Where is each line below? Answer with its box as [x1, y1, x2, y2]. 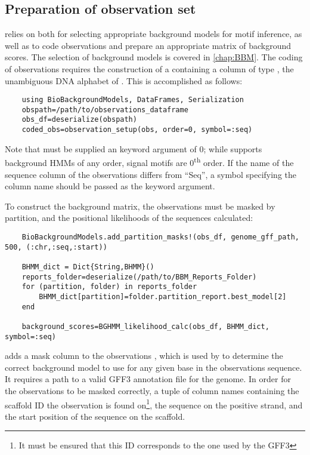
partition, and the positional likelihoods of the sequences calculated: [5, 211, 253, 224]
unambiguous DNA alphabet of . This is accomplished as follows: [5, 74, 243, 87]
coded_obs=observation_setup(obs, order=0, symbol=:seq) [21, 125, 253, 134]
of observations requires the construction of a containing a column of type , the [5, 62, 294, 75]
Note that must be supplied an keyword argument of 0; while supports [5, 142, 262, 155]
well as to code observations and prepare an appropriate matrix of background [5, 39, 292, 51]
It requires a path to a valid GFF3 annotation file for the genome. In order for [5, 373, 291, 385]
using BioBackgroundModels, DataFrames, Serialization [21, 96, 244, 104]
